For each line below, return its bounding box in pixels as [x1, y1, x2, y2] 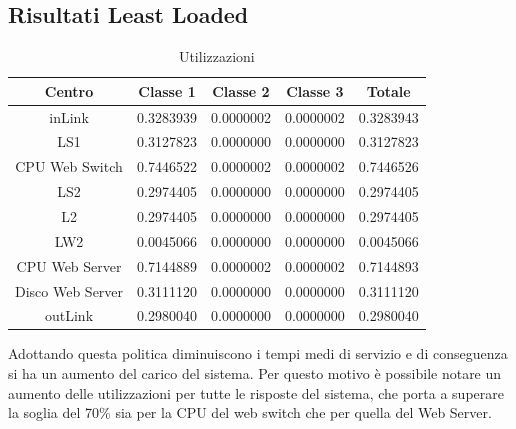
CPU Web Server [16, 255, 122, 276]
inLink [49, 106, 89, 127]
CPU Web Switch [15, 156, 123, 177]
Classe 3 [286, 80, 344, 101]
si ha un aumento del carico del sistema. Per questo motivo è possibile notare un [8, 363, 502, 384]
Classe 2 [212, 80, 270, 101]
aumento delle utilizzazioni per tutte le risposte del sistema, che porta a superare [8, 382, 504, 403]
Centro [44, 80, 94, 101]
